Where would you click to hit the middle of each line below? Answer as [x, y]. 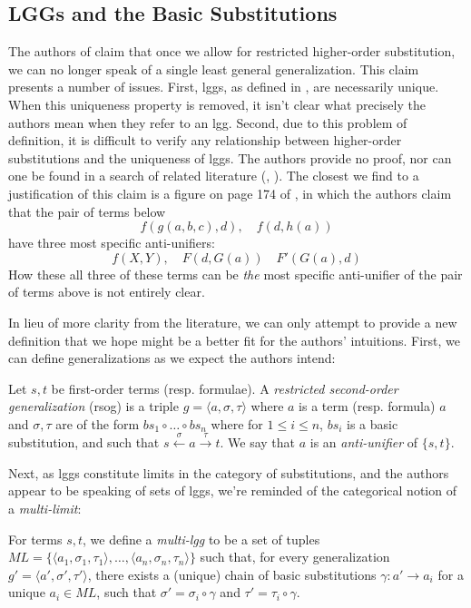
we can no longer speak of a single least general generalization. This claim [214, 69]
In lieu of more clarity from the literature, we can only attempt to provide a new [233, 322]
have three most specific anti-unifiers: [112, 243]
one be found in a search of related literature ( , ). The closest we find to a [214, 176]
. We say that [258, 442]
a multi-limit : [45, 509]
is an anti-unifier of [364, 442]
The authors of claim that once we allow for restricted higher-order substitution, [232, 51]
